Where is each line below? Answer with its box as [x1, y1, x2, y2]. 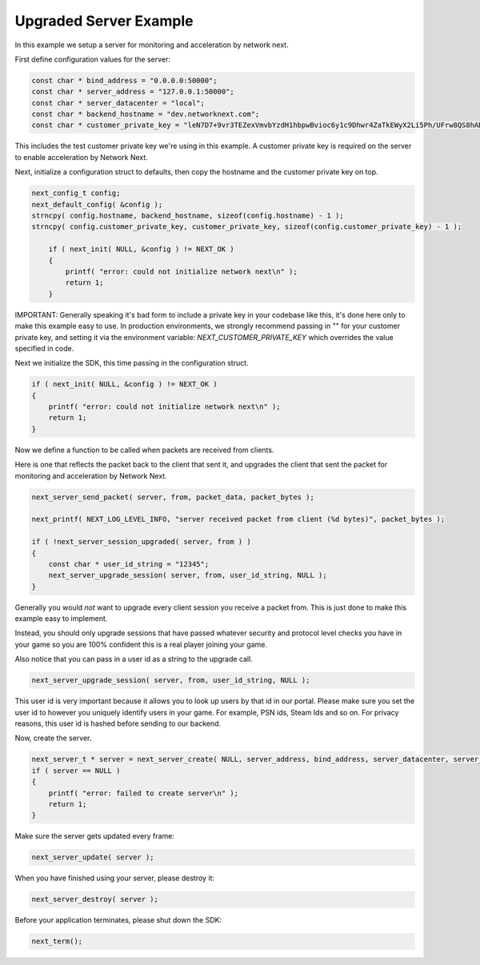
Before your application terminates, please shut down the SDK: [14, 915, 222, 925]
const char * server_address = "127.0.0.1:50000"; [31, 87, 235, 96]
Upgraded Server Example [14, 12, 194, 30]
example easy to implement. [14, 614, 108, 623]
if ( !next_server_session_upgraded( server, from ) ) [31, 537, 251, 547]
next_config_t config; [31, 189, 121, 198]
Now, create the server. [14, 733, 92, 743]
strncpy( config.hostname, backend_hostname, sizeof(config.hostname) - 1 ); [31, 211, 344, 220]
